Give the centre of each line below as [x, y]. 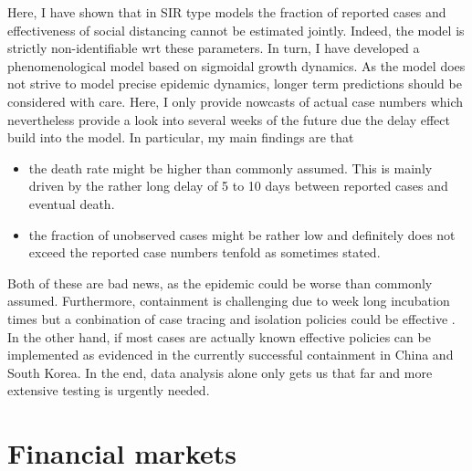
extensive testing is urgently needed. [109, 390]
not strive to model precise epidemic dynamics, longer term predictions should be [235, 84]
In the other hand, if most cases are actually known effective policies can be [219, 336]
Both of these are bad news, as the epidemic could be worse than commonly [220, 283]
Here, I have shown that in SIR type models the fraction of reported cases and [227, 12]
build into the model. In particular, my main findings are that [181, 137]
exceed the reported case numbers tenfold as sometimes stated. [205, 252]
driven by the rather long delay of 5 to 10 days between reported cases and [238, 186]
